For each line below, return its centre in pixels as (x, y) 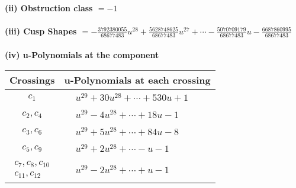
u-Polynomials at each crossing (137, 80)
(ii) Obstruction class (49, 8)
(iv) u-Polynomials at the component (82, 54)
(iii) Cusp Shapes (41, 31)
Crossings (32, 80)
